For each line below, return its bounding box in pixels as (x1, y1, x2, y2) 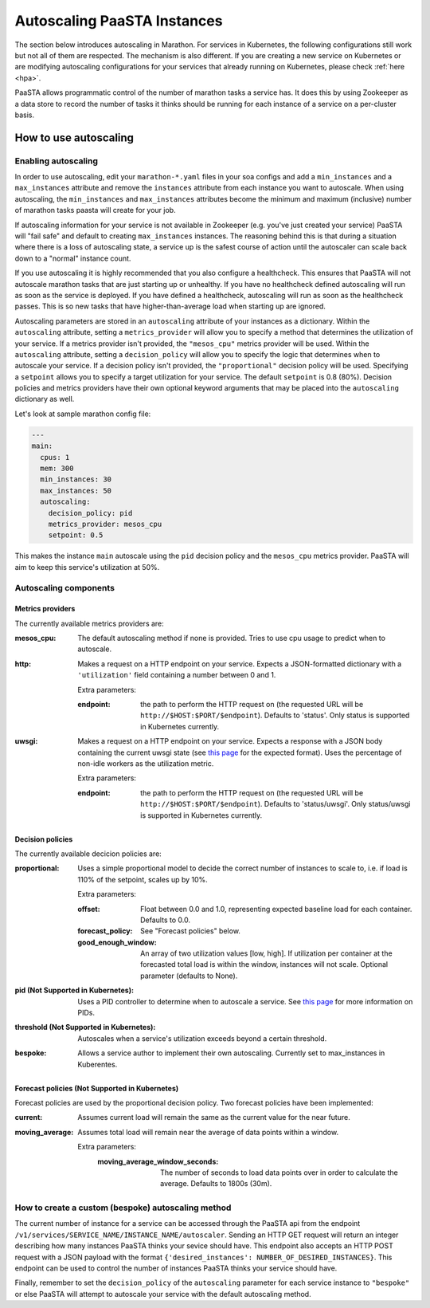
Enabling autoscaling (14, 155, 99, 167)
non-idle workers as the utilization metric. (77, 758, 214, 768)
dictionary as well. (14, 395, 75, 404)
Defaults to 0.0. (140, 915, 191, 925)
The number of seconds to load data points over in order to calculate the (160, 1168, 398, 1177)
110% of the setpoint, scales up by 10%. (77, 874, 209, 884)
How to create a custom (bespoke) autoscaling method (14, 1202, 232, 1213)
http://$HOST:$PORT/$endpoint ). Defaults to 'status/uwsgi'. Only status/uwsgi (140, 799, 411, 809)
